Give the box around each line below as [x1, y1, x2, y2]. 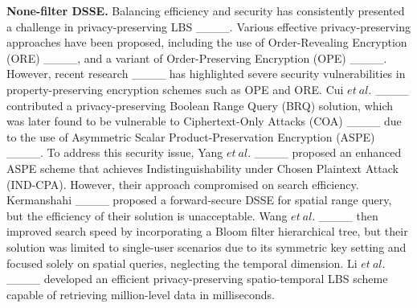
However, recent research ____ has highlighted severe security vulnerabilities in [6, 65, 406, 82]
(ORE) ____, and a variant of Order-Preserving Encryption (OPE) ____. [6, 49, 387, 66]
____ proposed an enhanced [254, 144, 402, 161]
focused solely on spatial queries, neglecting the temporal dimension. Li [6, 254, 358, 271]
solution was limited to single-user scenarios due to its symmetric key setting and [6, 238, 407, 255]
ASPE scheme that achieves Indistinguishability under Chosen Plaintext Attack [6, 159, 399, 176]
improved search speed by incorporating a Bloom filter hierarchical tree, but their [6, 223, 408, 240]
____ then [318, 207, 378, 224]
